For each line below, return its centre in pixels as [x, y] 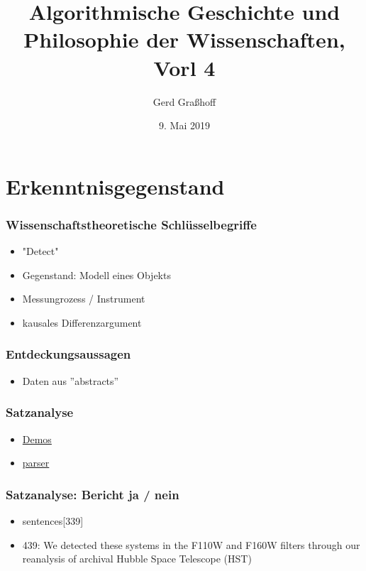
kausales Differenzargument [82, 322]
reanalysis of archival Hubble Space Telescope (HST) [137, 559]
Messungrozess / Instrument [84, 299]
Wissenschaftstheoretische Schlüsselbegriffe [131, 224]
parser [36, 463]
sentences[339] [53, 520]
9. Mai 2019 [184, 125]
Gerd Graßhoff [184, 101]
